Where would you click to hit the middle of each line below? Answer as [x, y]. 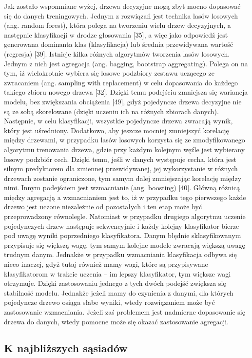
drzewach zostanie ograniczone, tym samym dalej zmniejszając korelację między [123, 178]
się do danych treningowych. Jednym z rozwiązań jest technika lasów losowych [121, 15]
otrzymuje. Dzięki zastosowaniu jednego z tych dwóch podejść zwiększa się [115, 283]
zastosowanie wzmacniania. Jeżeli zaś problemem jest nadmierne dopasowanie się [125, 312]
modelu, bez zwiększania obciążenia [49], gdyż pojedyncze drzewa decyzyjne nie [123, 101]
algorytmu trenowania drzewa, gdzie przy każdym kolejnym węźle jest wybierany [125, 149]
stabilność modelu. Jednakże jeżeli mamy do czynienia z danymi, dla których [119, 292]
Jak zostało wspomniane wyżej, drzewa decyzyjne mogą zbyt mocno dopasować [122, 6]
